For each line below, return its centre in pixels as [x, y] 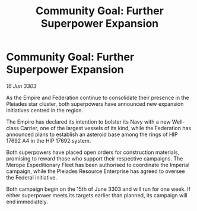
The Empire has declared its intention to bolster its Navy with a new [88, 122]
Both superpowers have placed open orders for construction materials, [93, 152]
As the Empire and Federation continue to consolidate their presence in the [98, 97]
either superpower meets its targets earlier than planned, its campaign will [97, 195]
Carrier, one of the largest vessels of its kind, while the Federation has [106, 128]
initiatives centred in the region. [45, 110]
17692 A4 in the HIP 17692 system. [49, 140]
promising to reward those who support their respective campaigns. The [95, 158]
